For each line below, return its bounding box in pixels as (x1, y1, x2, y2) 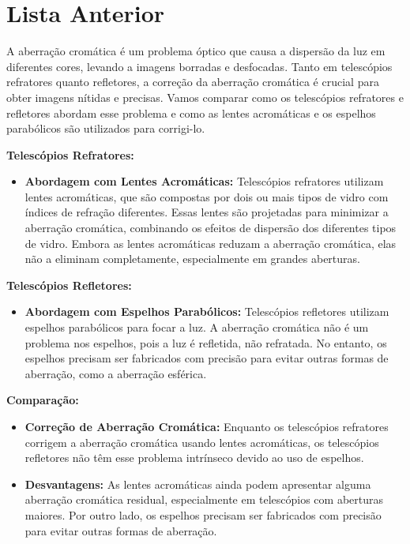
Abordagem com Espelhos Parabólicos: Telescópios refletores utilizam (24, 303, 389, 320)
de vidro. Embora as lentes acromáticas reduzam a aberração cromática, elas (24, 234, 397, 251)
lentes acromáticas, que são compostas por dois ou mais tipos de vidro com (24, 188, 389, 204)
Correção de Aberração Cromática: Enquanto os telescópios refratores (24, 418, 389, 434)
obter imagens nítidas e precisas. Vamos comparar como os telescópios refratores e (6, 88, 404, 105)
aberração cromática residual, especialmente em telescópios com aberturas (24, 491, 384, 508)
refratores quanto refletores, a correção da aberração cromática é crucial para (6, 73, 379, 90)
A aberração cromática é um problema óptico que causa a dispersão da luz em (6, 43, 386, 59)
